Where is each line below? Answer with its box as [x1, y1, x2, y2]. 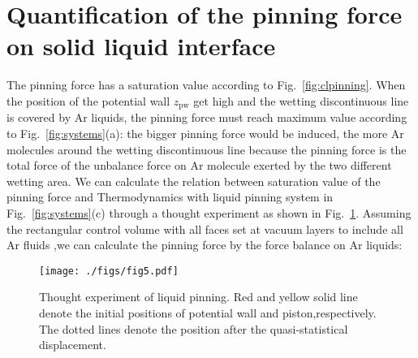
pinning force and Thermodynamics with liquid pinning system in [6, 188, 334, 205]
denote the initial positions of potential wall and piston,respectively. [39, 304, 377, 321]
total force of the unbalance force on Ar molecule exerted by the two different [6, 157, 392, 174]
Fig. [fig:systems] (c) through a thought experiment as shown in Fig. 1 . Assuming [6, 204, 412, 221]
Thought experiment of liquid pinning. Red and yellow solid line [39, 288, 358, 305]
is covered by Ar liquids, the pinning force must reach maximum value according [6, 109, 407, 126]
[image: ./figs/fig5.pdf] [39, 265, 179, 277]
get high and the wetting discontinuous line [193, 92, 409, 109]
